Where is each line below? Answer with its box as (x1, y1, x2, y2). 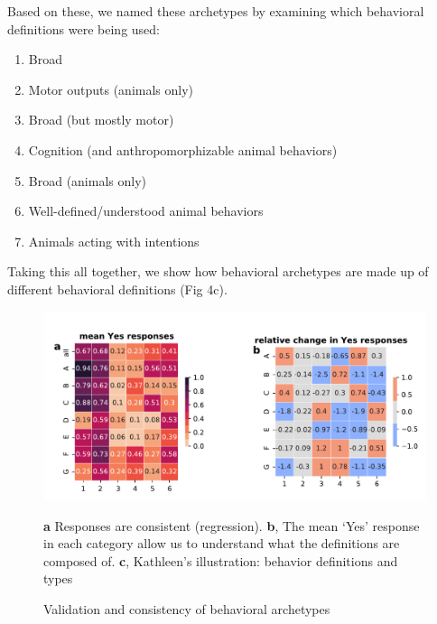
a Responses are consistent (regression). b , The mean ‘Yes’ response (43, 516, 420, 535)
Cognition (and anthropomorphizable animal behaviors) (28, 140, 338, 159)
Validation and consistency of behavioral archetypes (43, 600, 330, 619)
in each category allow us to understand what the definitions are (43, 534, 400, 553)
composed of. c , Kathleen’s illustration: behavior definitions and (43, 551, 398, 570)
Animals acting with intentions (28, 231, 200, 250)
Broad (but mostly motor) (28, 110, 174, 129)
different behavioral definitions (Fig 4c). (7, 279, 228, 298)
